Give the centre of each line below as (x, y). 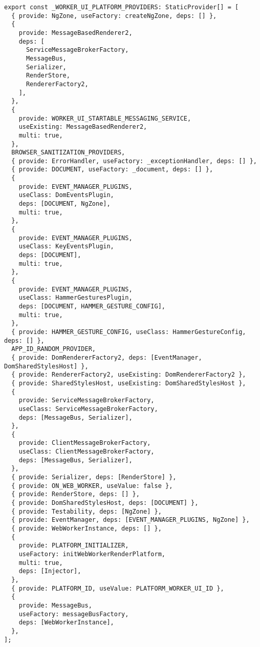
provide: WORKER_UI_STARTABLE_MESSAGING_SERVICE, (105, 118)
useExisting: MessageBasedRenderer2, (83, 127)
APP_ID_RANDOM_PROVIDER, (53, 349)
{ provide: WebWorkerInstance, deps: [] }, (86, 529)
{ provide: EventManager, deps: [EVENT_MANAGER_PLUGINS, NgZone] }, (131, 520)
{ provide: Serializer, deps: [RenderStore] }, (94, 477)
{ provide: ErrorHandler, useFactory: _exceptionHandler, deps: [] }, (134, 161)
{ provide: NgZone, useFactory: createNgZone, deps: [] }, (114, 16)
